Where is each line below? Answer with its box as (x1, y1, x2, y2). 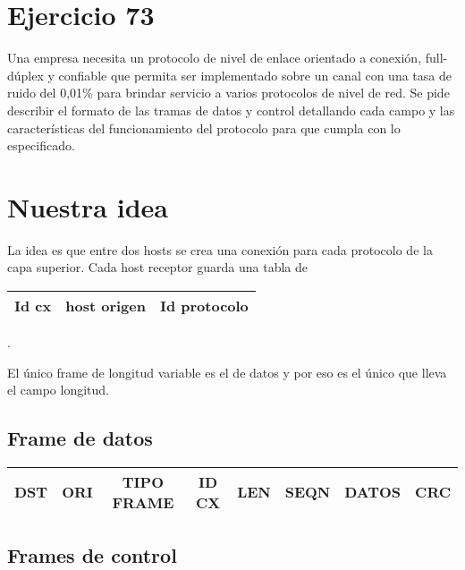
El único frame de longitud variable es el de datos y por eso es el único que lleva (7, 362, 447, 381)
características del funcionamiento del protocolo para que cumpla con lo (7, 118, 401, 137)
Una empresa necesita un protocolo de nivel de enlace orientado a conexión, (7, 48, 422, 67)
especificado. (7, 136, 75, 155)
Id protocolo (159, 295, 249, 316)
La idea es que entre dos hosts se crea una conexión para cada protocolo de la (7, 240, 433, 259)
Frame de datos (7, 424, 153, 452)
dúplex (7, 65, 44, 84)
